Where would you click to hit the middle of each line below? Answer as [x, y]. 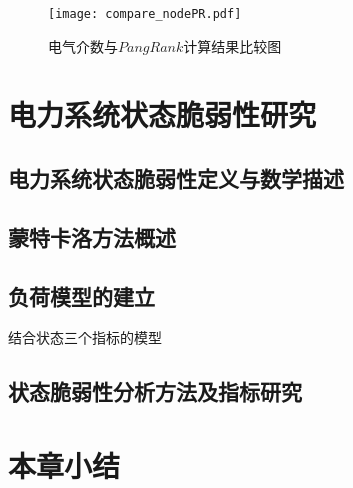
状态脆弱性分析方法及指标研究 [155, 391]
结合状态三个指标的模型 [85, 337]
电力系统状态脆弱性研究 [162, 114]
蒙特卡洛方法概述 [92, 236]
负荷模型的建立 [81, 295]
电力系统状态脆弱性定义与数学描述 [176, 178]
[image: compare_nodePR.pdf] [145, 14]
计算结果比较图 [232, 45]
